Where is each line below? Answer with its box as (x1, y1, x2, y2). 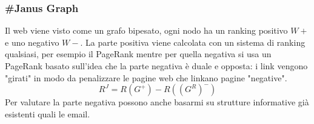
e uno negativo (5, 36, 59, 48)
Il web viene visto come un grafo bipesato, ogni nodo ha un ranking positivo (5, 24, 288, 37)
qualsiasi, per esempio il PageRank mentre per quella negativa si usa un (5, 48, 272, 60)
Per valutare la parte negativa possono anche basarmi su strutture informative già (5, 96, 309, 108)
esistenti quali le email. (5, 107, 90, 120)
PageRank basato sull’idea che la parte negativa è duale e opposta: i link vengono (5, 60, 308, 72)
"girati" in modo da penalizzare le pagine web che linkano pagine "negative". (5, 71, 287, 84)
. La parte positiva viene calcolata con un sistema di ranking (80, 36, 306, 48)
